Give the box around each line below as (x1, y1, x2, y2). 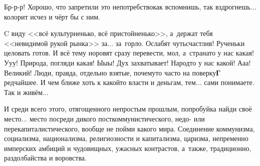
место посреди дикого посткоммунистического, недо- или (29, 113, 205, 123)
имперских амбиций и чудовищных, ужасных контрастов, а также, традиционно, (4, 142, 251, 153)
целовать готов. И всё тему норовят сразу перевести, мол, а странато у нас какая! (4, 47, 254, 58)
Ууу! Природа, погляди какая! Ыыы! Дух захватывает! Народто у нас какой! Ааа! (4, 57, 251, 67)
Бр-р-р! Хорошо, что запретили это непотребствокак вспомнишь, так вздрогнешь (4, 1, 250, 11)
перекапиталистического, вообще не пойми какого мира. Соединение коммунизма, (4, 123, 255, 133)
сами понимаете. (204, 77, 254, 87)
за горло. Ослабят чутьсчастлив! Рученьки (115, 37, 245, 48)
